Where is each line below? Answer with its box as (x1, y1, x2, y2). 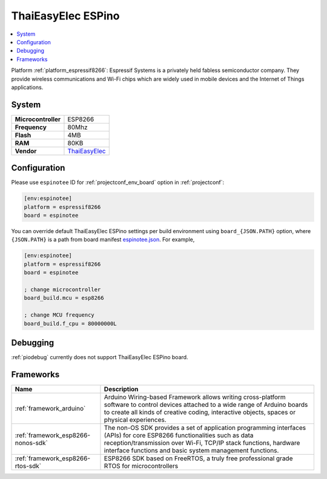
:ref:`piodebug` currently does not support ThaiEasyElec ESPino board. (11, 354, 188, 361)
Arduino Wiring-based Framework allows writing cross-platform (104, 392, 286, 401)
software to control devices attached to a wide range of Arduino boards (104, 400, 308, 409)
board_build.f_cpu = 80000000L (24, 320, 117, 327)
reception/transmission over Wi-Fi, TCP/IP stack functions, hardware (104, 438, 300, 447)
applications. (11, 84, 44, 91)
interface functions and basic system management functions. (104, 446, 279, 454)
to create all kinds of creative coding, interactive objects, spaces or (104, 408, 296, 416)
